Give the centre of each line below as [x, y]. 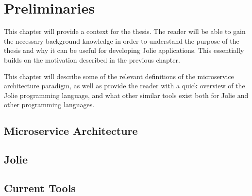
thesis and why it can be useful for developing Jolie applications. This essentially [124, 50]
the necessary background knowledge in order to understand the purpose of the [122, 41]
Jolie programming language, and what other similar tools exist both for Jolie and [126, 95]
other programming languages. [49, 105]
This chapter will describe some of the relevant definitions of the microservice [119, 76]
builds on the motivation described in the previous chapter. [92, 59]
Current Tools [40, 188]
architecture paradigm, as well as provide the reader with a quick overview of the [125, 86]
